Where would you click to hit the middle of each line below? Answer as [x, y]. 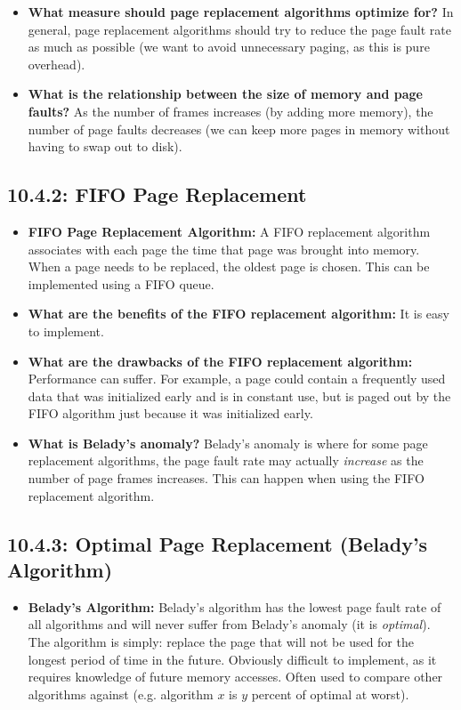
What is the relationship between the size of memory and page [225, 94]
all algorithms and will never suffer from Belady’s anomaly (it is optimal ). [229, 624]
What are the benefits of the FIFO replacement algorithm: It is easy [239, 314]
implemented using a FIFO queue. [121, 283]
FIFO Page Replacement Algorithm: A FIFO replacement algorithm [229, 231]
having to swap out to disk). [105, 146]
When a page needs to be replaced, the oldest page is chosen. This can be [229, 266]
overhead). [57, 64]
